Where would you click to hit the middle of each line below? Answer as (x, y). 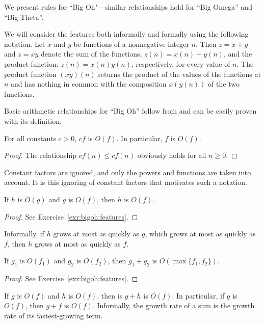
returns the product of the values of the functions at (179, 74)
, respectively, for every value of (181, 63)
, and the (238, 54)
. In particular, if (198, 295)
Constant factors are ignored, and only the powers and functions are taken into (128, 172)
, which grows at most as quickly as (200, 234)
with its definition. (33, 120)
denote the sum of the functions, (91, 54)
